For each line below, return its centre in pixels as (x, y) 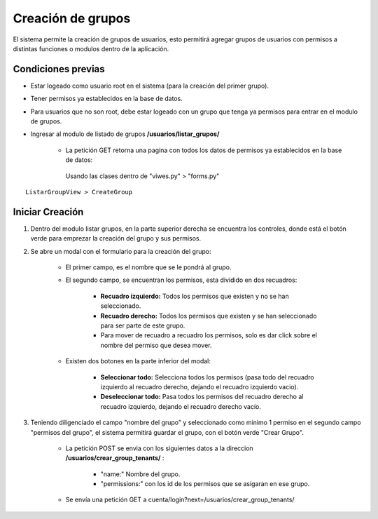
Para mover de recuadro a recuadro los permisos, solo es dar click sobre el (209, 335)
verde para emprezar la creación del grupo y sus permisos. (116, 238)
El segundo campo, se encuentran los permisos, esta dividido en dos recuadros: (181, 280)
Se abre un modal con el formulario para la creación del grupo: (121, 251)
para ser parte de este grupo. (143, 325)
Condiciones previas (59, 69)
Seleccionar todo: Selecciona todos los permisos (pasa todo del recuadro (207, 377)
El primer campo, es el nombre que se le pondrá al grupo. (148, 267)
